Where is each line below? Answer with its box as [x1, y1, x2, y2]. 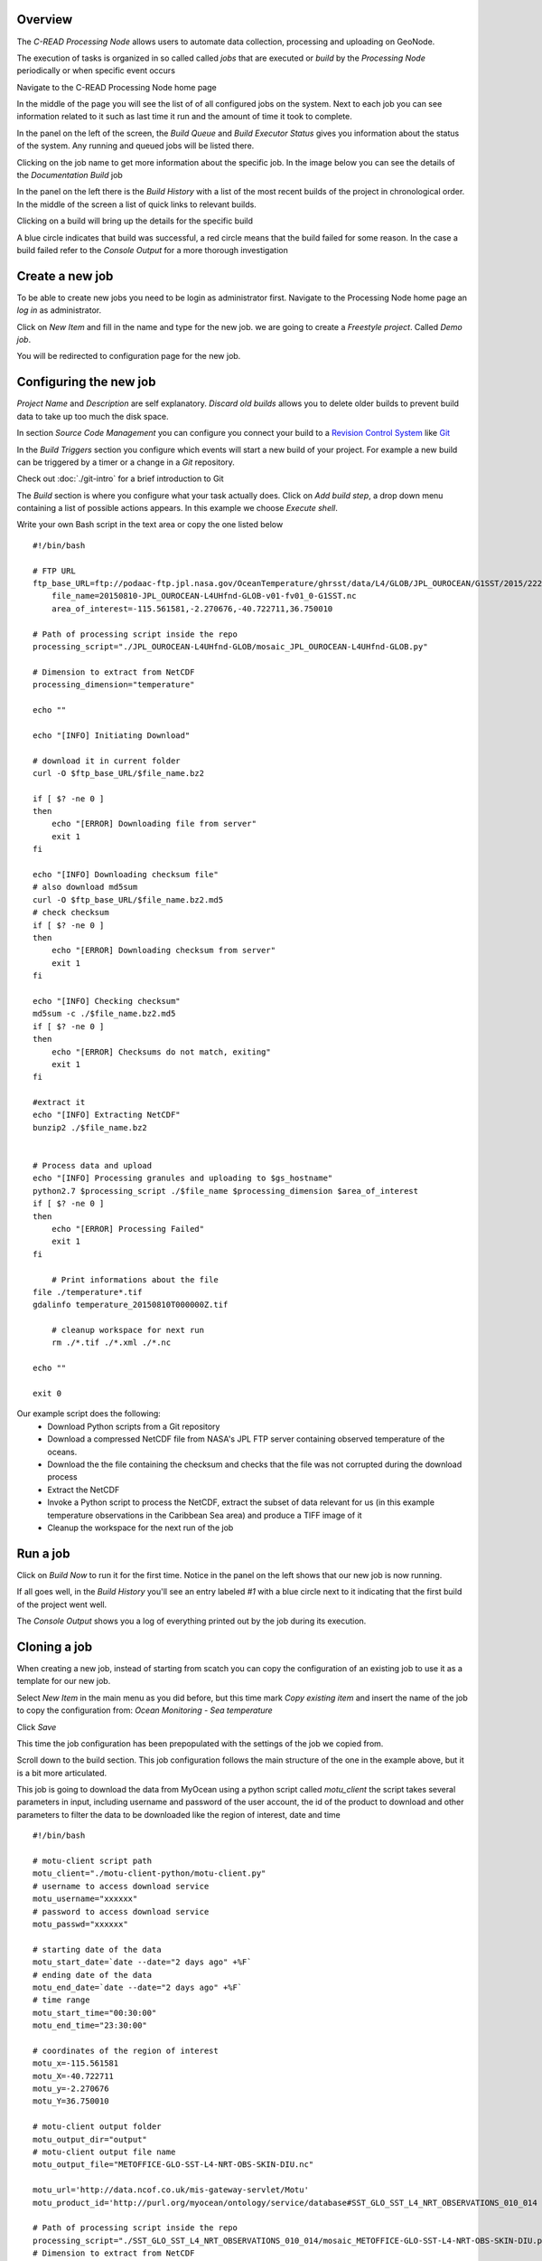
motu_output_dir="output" [33, 2134, 148, 2144]
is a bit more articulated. [16, 1767, 107, 1778]
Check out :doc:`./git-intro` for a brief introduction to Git [16, 473, 225, 484]
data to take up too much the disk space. [16, 411, 169, 421]
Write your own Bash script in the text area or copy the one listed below [16, 519, 284, 530]
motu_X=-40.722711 [33, 2071, 115, 2081]
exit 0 [33, 1388, 62, 1399]
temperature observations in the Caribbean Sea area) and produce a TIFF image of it [47, 1509, 362, 1520]
